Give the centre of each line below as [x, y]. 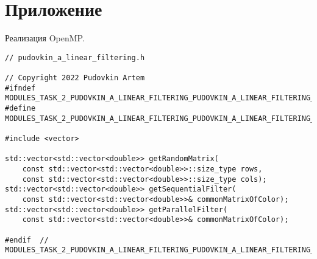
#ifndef [20, 88]
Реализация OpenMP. [45, 38]
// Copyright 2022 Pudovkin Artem [75, 78]
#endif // [27, 240]
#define [20, 108]
